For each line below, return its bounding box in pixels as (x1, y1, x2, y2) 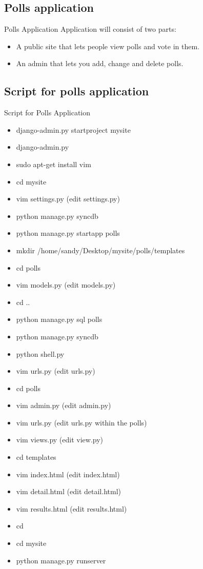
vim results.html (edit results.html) (16, 503, 127, 514)
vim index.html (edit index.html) (16, 469, 120, 479)
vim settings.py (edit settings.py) (16, 193, 120, 204)
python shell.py (16, 348, 65, 359)
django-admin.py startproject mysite (16, 124, 131, 135)
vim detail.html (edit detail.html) (16, 486, 121, 497)
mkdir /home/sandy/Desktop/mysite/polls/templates (16, 245, 185, 255)
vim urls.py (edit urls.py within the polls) (16, 417, 147, 428)
